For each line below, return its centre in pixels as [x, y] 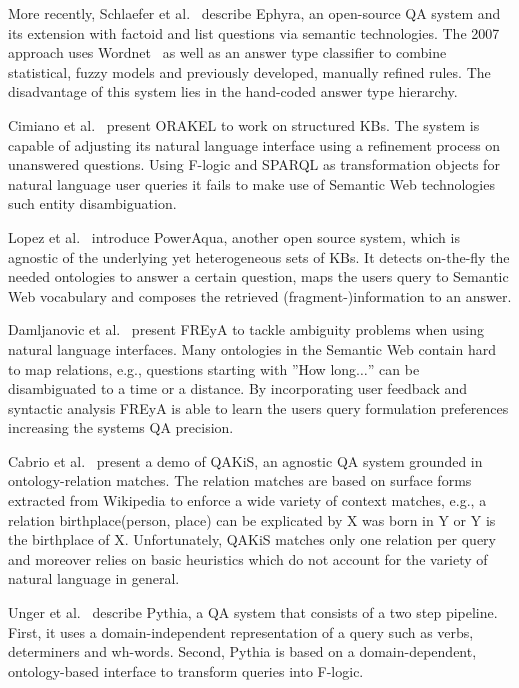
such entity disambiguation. [92, 203]
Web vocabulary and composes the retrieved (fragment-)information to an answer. [260, 295]
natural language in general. [94, 578]
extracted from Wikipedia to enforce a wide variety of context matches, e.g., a [247, 500]
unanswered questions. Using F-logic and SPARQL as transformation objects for [254, 164]
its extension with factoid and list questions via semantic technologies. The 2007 [254, 32]
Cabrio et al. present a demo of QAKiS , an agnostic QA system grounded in [245, 460]
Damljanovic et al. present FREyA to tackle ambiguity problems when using [246, 329]
